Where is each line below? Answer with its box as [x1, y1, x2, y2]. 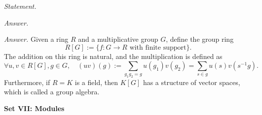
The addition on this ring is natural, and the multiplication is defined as [4, 51, 223, 61]
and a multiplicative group [78, 34, 158, 44]
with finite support [129, 44, 187, 51]
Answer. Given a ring [4, 34, 69, 44]
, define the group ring [166, 34, 234, 44]
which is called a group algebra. [4, 86, 100, 97]
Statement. [4, 1, 37, 11]
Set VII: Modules [4, 103, 65, 113]
